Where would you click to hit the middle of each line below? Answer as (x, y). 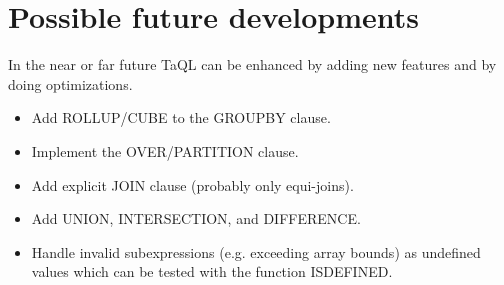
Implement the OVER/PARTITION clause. (165, 150)
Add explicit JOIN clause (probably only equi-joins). (192, 184)
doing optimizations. (70, 83)
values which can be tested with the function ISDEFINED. (212, 271)
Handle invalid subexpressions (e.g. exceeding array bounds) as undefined (256, 251)
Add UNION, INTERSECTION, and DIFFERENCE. (196, 218)
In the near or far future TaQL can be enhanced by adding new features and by (252, 64)
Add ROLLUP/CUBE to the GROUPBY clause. (181, 117)
